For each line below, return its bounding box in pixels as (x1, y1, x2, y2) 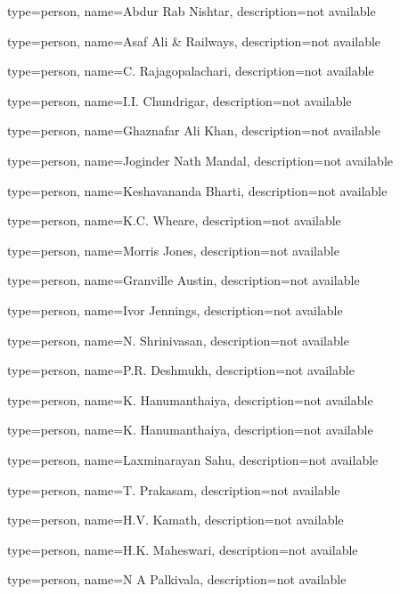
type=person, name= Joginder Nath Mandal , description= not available (7, 151, 394, 169)
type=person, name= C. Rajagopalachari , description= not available (7, 61, 374, 80)
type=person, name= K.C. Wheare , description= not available (7, 211, 341, 230)
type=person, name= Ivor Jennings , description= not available (7, 300, 343, 319)
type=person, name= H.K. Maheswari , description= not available (7, 540, 358, 558)
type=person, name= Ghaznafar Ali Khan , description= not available (7, 121, 380, 140)
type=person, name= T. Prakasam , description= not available (7, 480, 340, 499)
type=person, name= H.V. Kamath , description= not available (7, 510, 344, 529)
